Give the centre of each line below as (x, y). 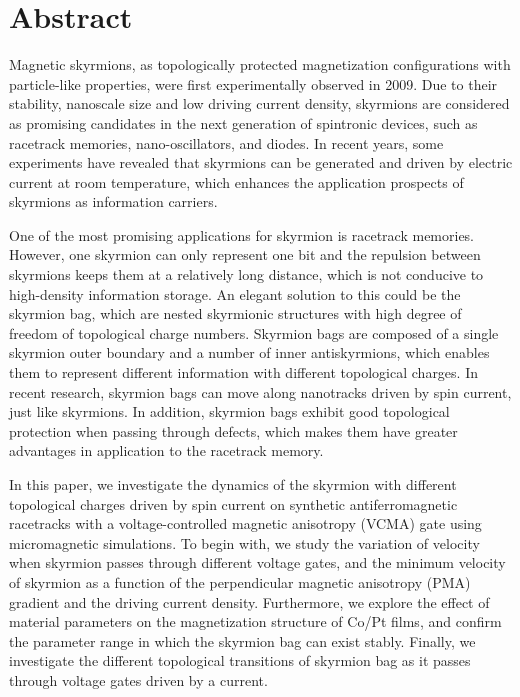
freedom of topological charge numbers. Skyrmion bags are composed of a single (254, 332)
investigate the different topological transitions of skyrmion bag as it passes (240, 660)
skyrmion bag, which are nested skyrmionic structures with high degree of (235, 313)
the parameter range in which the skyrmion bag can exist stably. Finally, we (242, 640)
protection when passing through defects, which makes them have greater (233, 430)
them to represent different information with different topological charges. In (243, 372)
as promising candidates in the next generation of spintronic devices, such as (243, 122)
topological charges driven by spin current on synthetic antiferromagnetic (233, 503)
